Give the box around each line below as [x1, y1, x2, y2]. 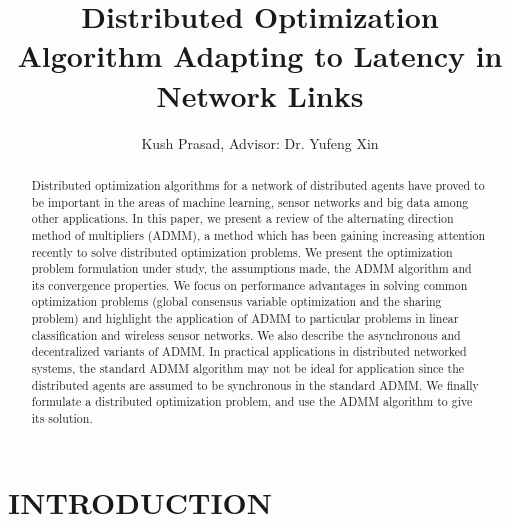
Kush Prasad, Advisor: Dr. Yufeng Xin [141, 132, 379, 153]
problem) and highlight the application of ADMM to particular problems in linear [31, 310, 459, 327]
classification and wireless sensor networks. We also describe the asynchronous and [31, 326, 461, 343]
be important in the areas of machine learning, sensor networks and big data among [31, 193, 469, 210]
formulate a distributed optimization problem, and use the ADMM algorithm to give [31, 393, 473, 410]
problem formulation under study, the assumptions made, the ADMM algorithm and [31, 260, 472, 277]
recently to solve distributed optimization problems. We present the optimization [31, 243, 453, 260]
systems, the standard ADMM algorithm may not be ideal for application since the [31, 360, 465, 377]
